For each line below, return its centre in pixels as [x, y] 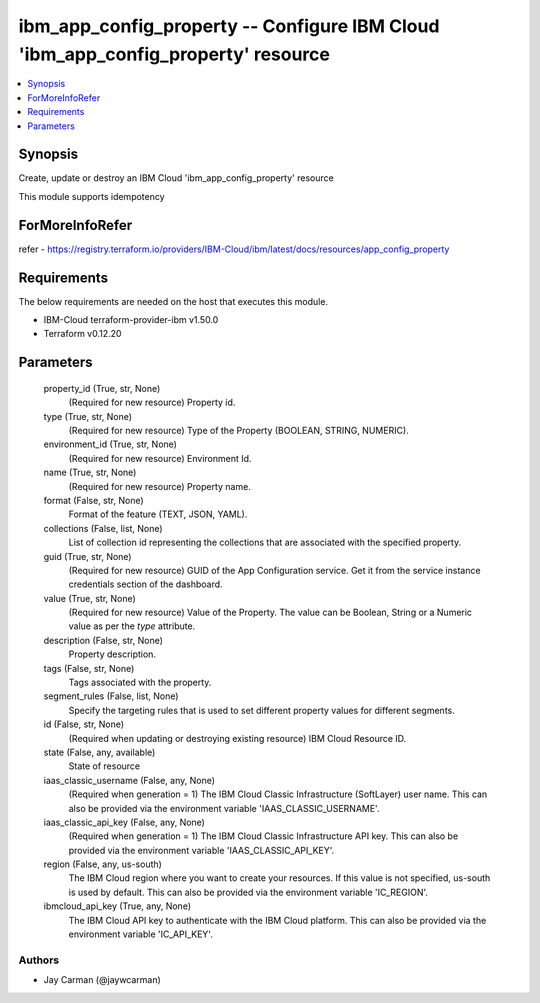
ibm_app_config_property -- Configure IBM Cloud [229, 26]
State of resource [104, 766]
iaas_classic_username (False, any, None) [129, 780]
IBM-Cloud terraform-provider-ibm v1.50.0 [131, 320]
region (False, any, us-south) [102, 864]
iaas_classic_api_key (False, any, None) [124, 822]
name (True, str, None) [90, 472]
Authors [39, 960]
